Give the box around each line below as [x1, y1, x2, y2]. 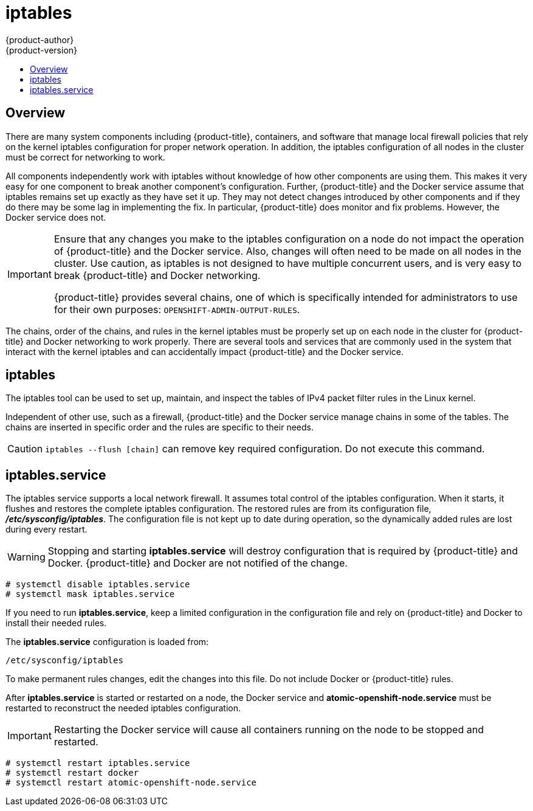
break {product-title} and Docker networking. [53, 269, 261, 281]
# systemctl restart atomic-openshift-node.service [5, 778, 257, 788]
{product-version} [5, 44, 78, 55]
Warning [7, 551, 46, 564]
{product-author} [5, 34, 74, 45]
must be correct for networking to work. [5, 151, 165, 162]
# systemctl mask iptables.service [5, 589, 175, 599]
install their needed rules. [5, 618, 107, 629]
